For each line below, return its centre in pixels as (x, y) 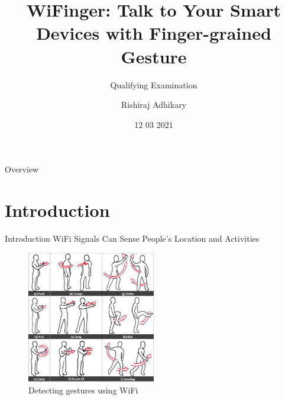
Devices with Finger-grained (154, 33)
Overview (22, 169)
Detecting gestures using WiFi (83, 390)
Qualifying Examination (154, 84)
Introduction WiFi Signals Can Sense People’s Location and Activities (132, 238)
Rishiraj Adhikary (154, 105)
